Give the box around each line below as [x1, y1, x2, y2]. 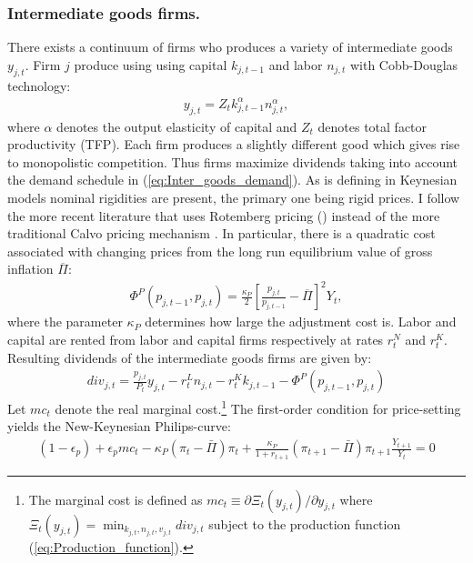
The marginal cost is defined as [28, 489, 203, 508]
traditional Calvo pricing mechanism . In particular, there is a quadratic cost [7, 224, 436, 243]
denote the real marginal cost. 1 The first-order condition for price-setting [55, 397, 461, 417]
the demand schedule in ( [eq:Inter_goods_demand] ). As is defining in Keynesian [7, 170, 458, 189]
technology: [7, 75, 71, 95]
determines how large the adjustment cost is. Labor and [145, 312, 457, 331]
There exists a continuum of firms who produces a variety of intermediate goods [7, 37, 453, 56]
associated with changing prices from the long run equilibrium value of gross [7, 241, 433, 260]
